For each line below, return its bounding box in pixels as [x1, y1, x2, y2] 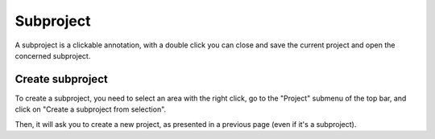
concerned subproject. [14, 51, 91, 60]
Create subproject [14, 72, 108, 86]
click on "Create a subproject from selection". [14, 104, 167, 114]
